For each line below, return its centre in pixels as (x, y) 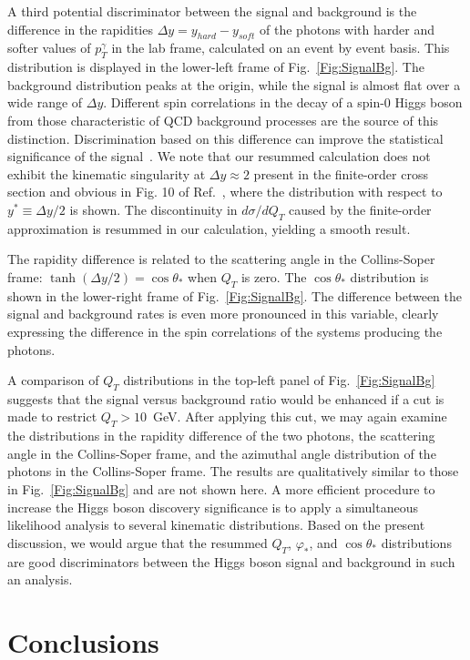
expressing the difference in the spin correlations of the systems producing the (225, 331)
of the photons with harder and (347, 29)
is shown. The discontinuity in (153, 209)
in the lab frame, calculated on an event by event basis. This (281, 48)
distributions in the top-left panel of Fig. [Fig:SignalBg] (279, 380)
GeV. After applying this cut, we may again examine (300, 416)
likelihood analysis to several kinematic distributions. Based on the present (216, 525)
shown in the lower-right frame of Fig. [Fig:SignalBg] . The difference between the (235, 295)
